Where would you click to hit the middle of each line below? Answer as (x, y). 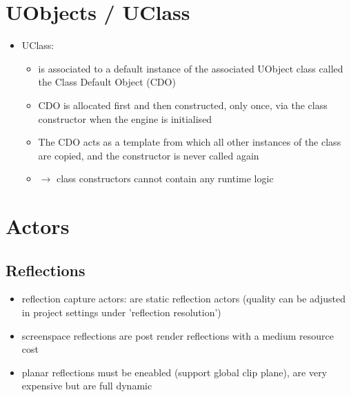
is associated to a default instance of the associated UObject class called (191, 68)
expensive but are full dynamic (87, 386)
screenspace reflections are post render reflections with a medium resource (178, 335)
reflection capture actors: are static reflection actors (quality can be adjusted (183, 299)
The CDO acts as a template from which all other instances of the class (190, 142)
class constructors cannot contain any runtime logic (165, 178)
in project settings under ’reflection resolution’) (121, 312)
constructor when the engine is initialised (125, 118)
